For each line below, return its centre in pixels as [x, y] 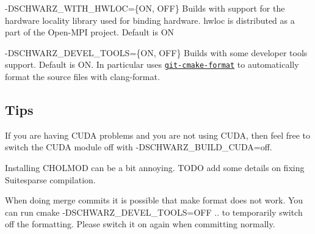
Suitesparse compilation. [50, 179]
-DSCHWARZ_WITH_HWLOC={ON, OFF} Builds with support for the [145, 8]
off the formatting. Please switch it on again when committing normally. [140, 224]
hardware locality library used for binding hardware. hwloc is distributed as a [150, 20]
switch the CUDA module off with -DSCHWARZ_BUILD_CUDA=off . [139, 147]
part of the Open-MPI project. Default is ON [90, 32]
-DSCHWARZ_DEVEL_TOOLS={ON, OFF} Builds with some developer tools [156, 52]
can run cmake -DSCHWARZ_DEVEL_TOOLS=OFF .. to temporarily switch [154, 212]
